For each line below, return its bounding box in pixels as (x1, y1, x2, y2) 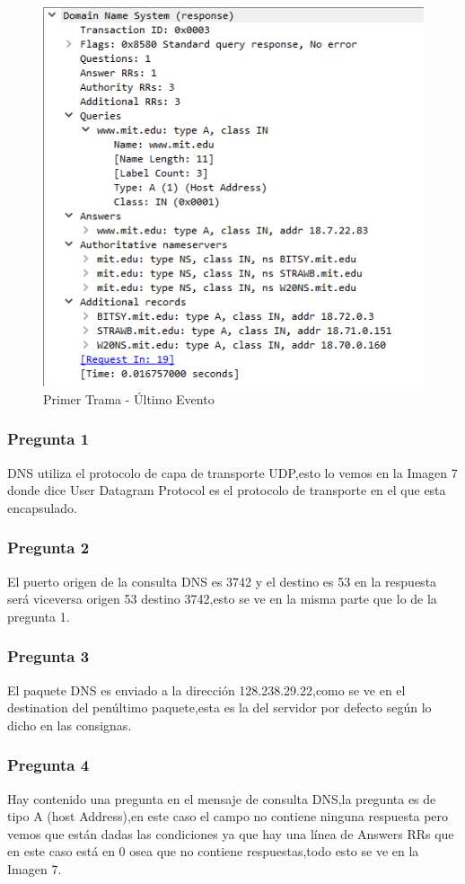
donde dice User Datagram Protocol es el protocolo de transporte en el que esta (7, 481, 446, 499)
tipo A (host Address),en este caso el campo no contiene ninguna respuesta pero (7, 807, 449, 826)
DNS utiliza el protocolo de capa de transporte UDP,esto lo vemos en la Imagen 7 (7, 463, 458, 482)
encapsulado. (7, 498, 77, 517)
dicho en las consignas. (7, 715, 132, 734)
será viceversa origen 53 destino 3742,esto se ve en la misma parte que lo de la (7, 589, 437, 608)
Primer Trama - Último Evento (43, 389, 215, 408)
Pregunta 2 (7, 536, 90, 559)
